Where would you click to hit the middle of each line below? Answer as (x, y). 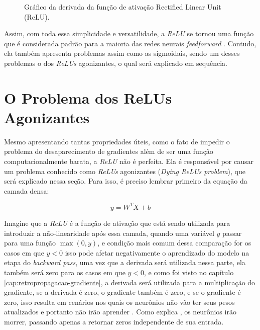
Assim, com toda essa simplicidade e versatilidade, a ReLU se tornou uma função (129, 33)
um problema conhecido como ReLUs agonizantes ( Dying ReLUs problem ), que (125, 171)
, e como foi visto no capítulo (189, 272)
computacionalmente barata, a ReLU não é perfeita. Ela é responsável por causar (129, 161)
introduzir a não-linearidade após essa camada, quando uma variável (109, 233)
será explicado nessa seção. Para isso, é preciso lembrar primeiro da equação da (126, 181)
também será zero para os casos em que (65, 272)
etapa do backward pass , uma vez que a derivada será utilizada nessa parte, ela (125, 262)
